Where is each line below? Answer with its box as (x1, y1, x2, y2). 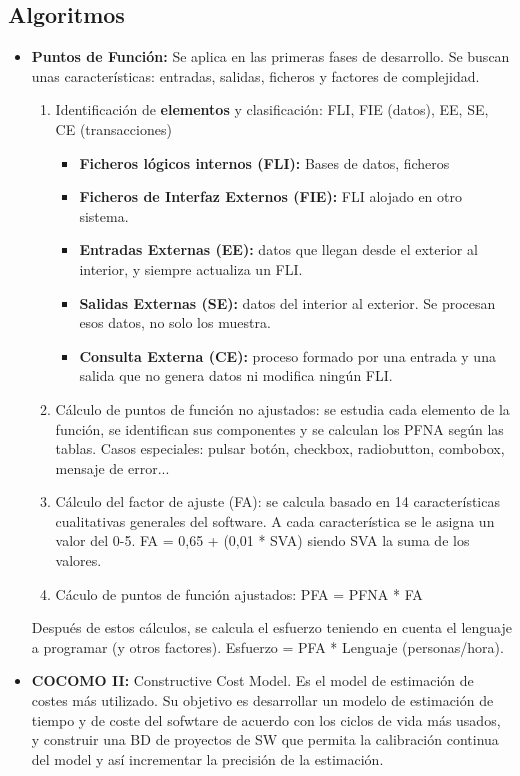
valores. (55, 550, 102, 571)
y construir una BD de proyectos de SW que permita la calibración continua (31, 729, 499, 750)
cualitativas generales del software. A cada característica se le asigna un (55, 510, 495, 531)
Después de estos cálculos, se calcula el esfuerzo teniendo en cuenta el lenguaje (31, 617, 512, 638)
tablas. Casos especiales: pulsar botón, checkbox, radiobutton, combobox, (55, 438, 505, 459)
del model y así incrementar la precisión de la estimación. (31, 748, 384, 769)
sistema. (79, 205, 129, 226)
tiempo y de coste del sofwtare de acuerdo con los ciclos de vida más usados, (31, 709, 501, 730)
